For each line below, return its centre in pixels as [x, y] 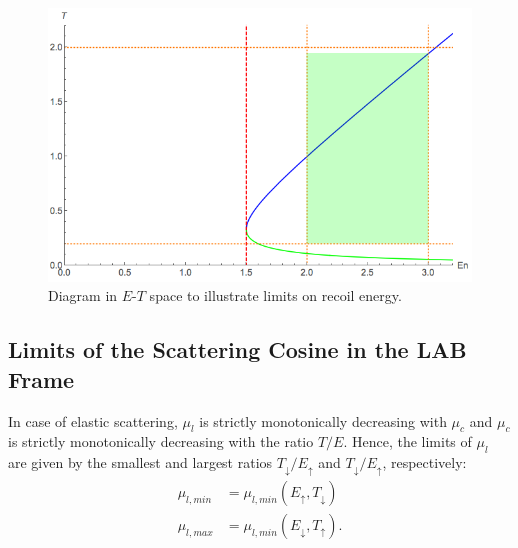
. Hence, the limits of [407, 441]
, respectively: [424, 462]
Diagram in [83, 295]
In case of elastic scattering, [93, 420]
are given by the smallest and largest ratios [140, 462]
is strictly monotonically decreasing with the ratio [161, 441]
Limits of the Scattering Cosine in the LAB [237, 349]
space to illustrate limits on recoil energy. [275, 295]
